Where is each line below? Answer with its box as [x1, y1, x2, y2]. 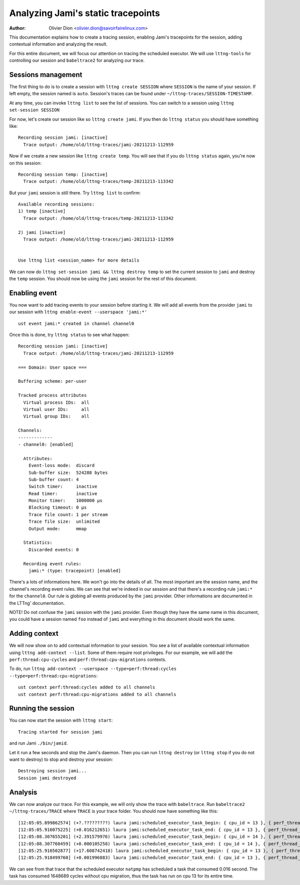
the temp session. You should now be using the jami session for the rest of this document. [9, 276, 197, 282]
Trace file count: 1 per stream [28, 512, 108, 517]
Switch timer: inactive [28, 484, 97, 490]
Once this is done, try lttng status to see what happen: [9, 332, 130, 338]
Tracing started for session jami [18, 729, 102, 735]
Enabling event [9, 289, 57, 297]
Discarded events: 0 [28, 547, 79, 552]
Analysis [9, 788, 37, 796]
